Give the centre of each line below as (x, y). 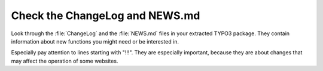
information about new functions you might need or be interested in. (95, 41)
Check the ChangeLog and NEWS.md (106, 16)
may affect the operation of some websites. (65, 61)
